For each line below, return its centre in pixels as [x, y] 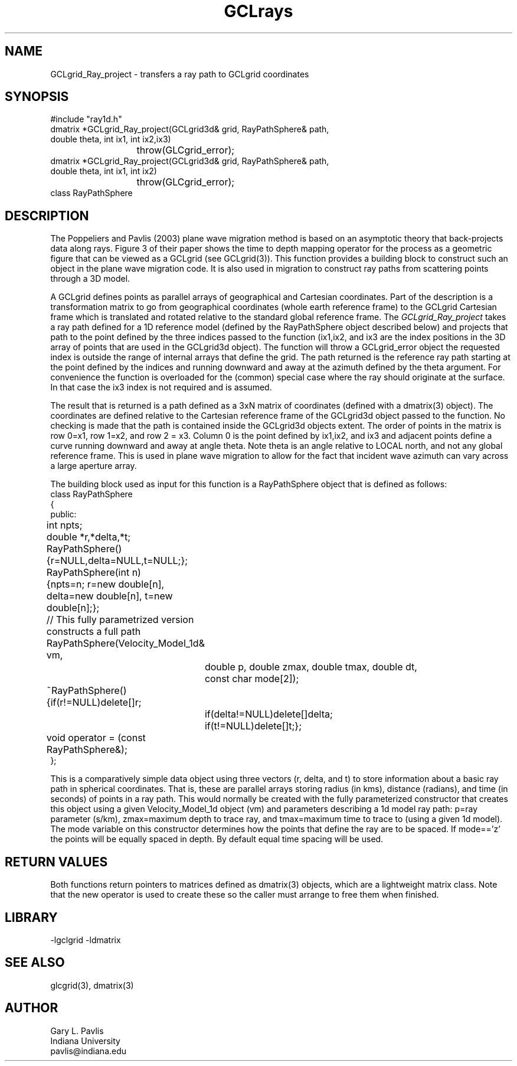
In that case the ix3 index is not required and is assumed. [161, 387]
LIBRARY [31, 917]
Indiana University [85, 1041]
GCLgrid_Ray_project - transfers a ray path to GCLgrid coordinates [180, 74]
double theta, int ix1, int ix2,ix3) [111, 139]
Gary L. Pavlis [77, 1031]
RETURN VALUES [56, 862]
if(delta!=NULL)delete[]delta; [269, 714]
